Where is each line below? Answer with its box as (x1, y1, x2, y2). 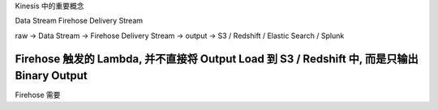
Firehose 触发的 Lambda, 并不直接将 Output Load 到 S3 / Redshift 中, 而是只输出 (15, 52, 419, 66)
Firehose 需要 (15, 90, 61, 100)
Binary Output (15, 69, 88, 82)
